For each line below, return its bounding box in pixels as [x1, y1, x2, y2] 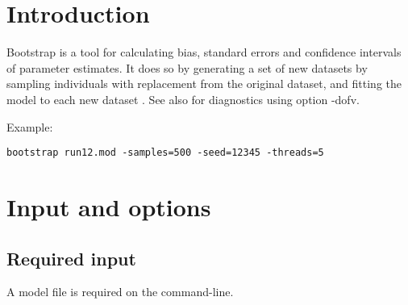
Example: [6, 118, 53, 135]
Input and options [6, 190, 211, 223]
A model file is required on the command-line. [6, 283, 234, 300]
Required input [6, 245, 136, 270]
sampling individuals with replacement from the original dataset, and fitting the [6, 75, 402, 92]
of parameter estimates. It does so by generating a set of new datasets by [6, 59, 368, 76]
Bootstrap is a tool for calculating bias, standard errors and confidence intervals [6, 44, 402, 61]
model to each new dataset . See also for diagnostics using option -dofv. [6, 90, 360, 107]
